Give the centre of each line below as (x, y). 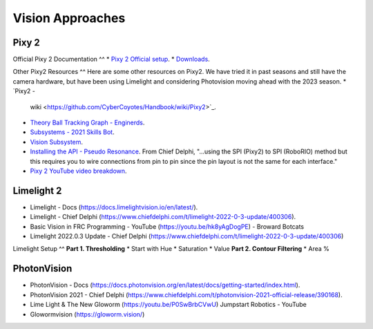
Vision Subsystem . (56, 142)
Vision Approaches (69, 18)
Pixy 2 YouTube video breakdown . (78, 171)
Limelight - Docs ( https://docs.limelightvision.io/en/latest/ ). (114, 207)
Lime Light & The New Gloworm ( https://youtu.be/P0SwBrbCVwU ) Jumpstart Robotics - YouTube (168, 305)
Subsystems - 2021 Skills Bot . (72, 132)
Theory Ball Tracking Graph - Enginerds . (87, 123)
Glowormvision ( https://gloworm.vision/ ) (87, 314)
